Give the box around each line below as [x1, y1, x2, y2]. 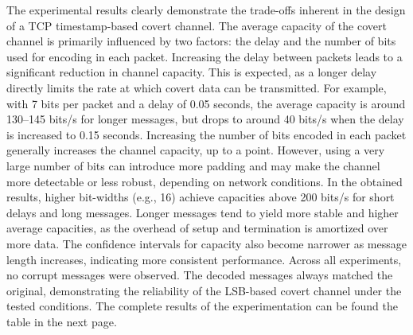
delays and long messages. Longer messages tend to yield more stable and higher [6, 204, 399, 220]
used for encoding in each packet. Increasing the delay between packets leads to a [6, 48, 403, 64]
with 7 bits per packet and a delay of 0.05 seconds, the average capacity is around [6, 95, 406, 111]
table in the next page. [6, 313, 117, 329]
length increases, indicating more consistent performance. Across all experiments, [6, 251, 402, 267]
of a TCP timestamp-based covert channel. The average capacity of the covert [6, 17, 387, 33]
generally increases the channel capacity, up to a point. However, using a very [6, 142, 385, 158]
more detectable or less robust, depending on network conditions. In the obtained [6, 173, 403, 189]
